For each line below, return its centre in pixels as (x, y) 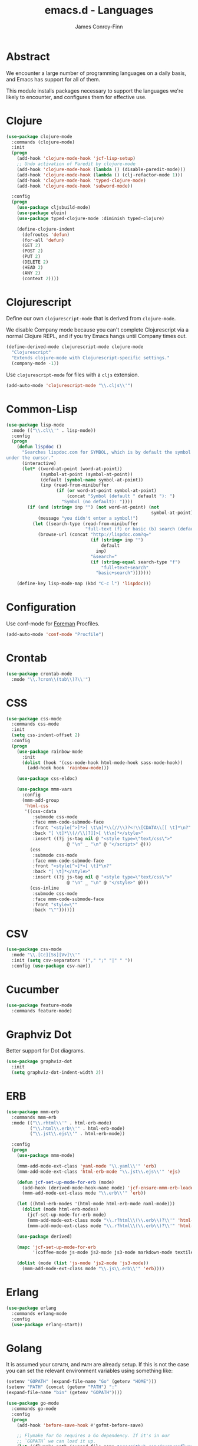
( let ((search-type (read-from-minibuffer (85, 524)
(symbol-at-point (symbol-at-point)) (87, 474)
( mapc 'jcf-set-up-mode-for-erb (56, 1247)
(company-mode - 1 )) (35, 363)
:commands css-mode (35, 724)
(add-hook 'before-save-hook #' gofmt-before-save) (80, 1425)
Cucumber (33, 989)
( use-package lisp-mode (35, 425)
